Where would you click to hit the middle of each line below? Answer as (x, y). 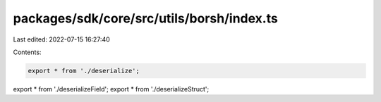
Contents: (27, 52)
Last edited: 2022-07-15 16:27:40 (62, 39)
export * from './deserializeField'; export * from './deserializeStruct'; (111, 89)
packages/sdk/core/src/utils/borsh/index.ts (145, 18)
